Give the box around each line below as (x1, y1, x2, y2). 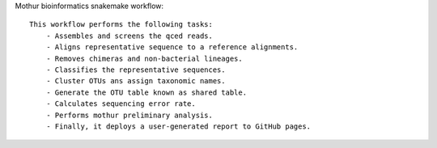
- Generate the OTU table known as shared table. (45, 87, 247, 97)
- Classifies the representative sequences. (45, 65, 226, 74)
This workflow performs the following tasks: (29, 20, 214, 29)
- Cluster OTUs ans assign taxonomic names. (45, 77, 226, 86)
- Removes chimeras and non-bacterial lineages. (45, 53, 243, 63)
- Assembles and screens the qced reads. (45, 31, 214, 40)
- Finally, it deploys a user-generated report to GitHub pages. (45, 121, 312, 131)
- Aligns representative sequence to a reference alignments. (45, 43, 299, 52)
